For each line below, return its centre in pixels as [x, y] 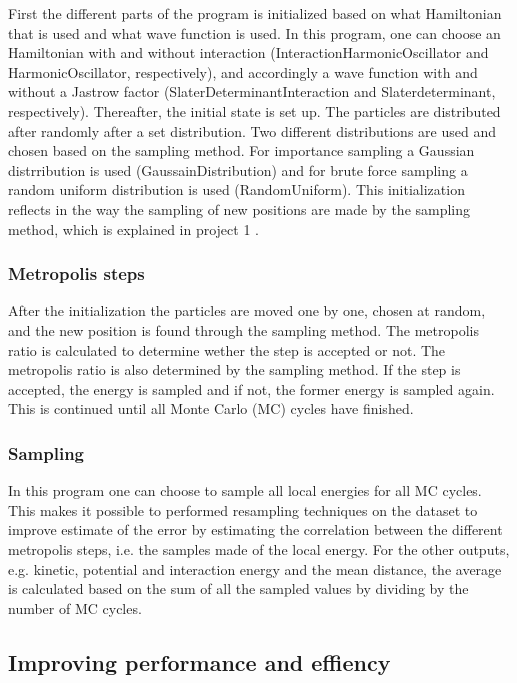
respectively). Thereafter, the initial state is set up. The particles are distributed [254, 110]
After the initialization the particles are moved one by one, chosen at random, [247, 310]
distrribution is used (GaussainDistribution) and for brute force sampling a [238, 169]
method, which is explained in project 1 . [133, 228]
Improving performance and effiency [199, 661]
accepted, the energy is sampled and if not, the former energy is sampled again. [251, 388]
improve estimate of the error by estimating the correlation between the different [255, 529]
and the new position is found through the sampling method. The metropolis [243, 329]
